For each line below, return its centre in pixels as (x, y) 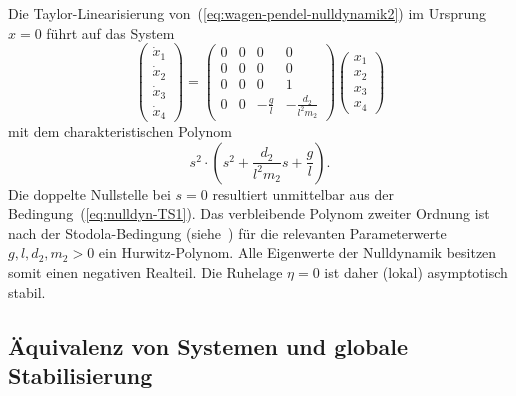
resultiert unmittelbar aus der (303, 193)
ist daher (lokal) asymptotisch (416, 272)
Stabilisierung (80, 375)
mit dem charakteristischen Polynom (120, 131)
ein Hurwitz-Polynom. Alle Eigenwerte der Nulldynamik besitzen (297, 252)
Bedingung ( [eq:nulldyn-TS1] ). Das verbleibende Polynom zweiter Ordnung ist (249, 213)
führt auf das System (110, 32)
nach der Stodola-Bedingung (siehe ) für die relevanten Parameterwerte (227, 232)
